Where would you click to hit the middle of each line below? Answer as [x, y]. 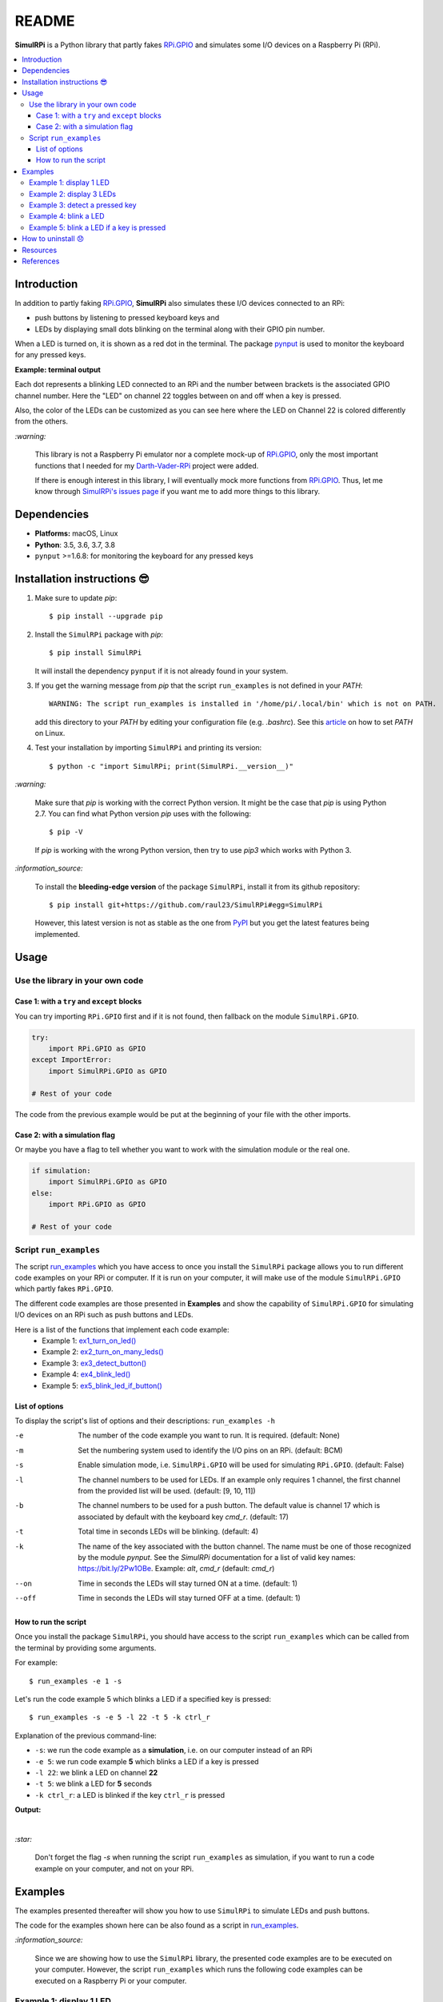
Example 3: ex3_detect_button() [94, 1363]
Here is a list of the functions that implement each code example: [122, 1329]
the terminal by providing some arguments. [86, 1648]
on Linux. [50, 734]
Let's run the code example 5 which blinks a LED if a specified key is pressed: [143, 1699]
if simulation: [61, 1171]
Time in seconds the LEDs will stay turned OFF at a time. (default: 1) [190, 1598]
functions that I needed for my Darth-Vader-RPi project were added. [147, 465]
